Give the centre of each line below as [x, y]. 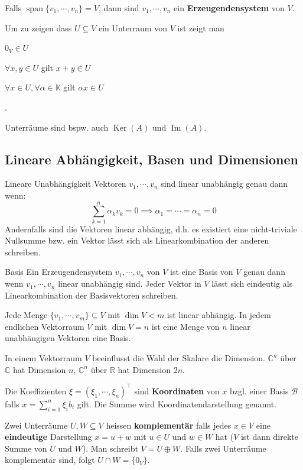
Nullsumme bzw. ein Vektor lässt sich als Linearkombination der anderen [137, 240]
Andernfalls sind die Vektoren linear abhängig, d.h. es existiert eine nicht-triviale [151, 228]
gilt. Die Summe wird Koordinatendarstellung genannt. [177, 403]
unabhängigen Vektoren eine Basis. [68, 338]
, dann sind [119, 8]
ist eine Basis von [202, 272]
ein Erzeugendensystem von [229, 8]
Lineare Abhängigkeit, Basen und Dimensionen [151, 159]
